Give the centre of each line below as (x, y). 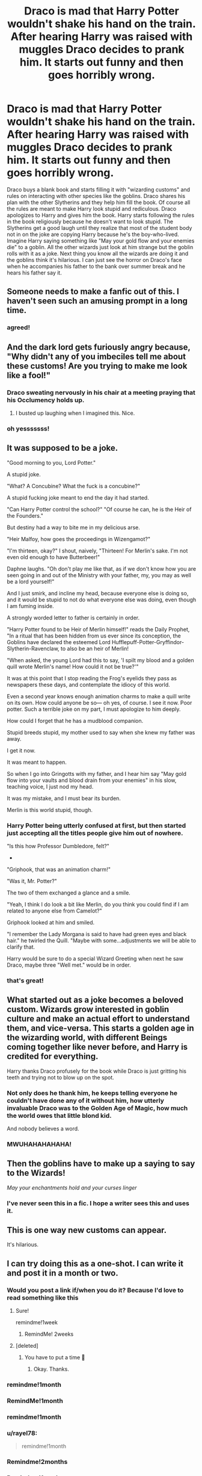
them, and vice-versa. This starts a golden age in (100, 1028)
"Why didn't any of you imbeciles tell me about (96, 356)
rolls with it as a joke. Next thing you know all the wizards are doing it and (98, 253)
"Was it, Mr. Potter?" (32, 881)
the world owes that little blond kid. (59, 1115)
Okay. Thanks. (51, 1369)
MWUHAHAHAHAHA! (39, 1144)
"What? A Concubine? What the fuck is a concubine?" (74, 486)
